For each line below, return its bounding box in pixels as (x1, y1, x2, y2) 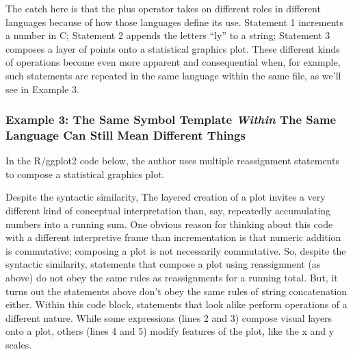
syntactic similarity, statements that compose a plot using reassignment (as (5, 257, 321, 271)
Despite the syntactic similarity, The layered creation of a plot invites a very (5, 190, 326, 204)
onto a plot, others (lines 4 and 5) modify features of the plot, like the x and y (5, 324, 335, 338)
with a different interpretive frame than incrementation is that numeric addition (5, 230, 341, 244)
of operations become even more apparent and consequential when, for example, (5, 55, 341, 69)
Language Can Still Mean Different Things (5, 127, 246, 143)
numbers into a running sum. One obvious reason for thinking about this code (5, 216, 333, 231)
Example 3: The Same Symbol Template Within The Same (5, 111, 337, 128)
